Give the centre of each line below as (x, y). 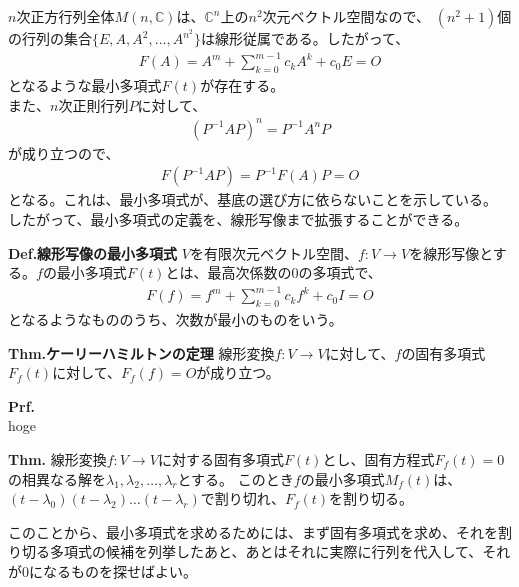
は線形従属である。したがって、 (305, 38)
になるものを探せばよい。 (113, 570)
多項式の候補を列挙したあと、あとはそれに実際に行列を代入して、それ (280, 551)
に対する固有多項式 (220, 458)
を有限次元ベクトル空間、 (273, 252)
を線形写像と (451, 252)
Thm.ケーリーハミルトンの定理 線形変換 (141, 352)
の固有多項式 (443, 352)
